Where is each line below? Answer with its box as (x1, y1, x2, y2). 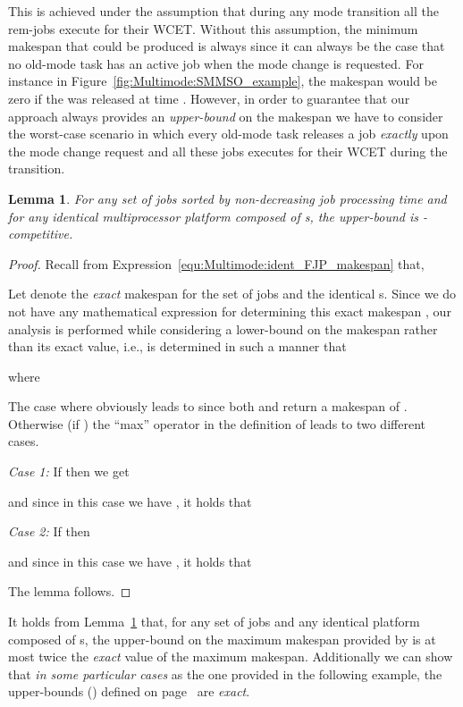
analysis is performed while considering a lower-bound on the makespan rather (8, 319, 438, 338)
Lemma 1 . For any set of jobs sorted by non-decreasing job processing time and (8, 189, 447, 207)
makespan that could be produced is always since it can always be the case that (8, 37, 445, 55)
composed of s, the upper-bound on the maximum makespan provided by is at (8, 629, 436, 648)
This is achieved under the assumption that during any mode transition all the (8, 2, 439, 20)
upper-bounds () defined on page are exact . (8, 682, 250, 701)
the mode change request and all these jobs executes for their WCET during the (8, 141, 448, 160)
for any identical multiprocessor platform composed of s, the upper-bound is (8, 206, 418, 225)
